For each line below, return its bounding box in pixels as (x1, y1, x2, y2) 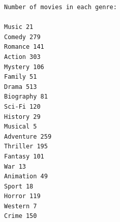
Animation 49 (4, 173, 48, 180)
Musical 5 (4, 123, 37, 131)
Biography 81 (4, 93, 48, 101)
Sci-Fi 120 (4, 103, 41, 110)
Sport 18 (4, 182, 34, 190)
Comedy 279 (4, 33, 41, 41)
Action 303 (4, 53, 41, 60)
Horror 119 (4, 193, 41, 200)
